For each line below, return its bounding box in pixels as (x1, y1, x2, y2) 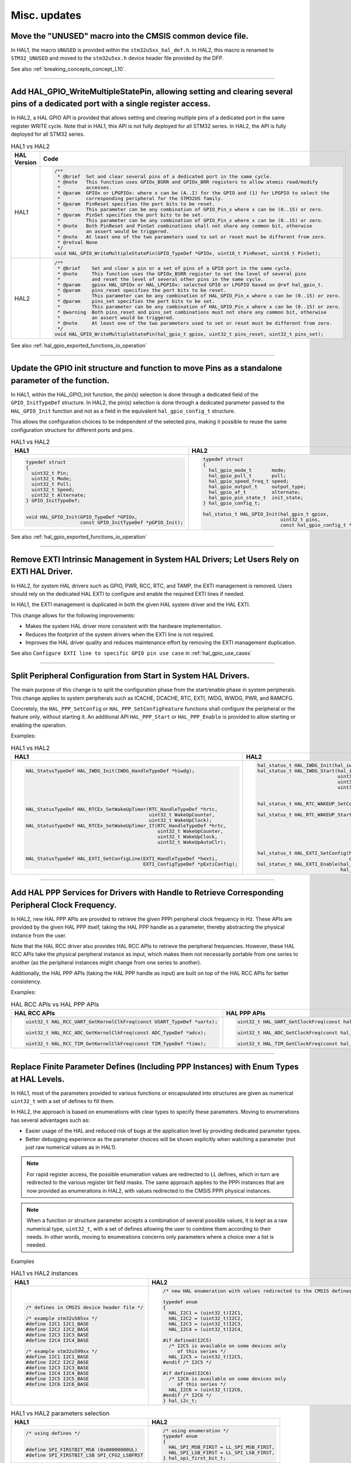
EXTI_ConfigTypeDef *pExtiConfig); (143, 861, 238, 867)
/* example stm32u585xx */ (25, 1315, 98, 1321)
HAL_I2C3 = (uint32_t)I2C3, (168, 1320, 243, 1327)
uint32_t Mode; (31, 475, 72, 482)
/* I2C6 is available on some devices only (168, 1375, 287, 1382)
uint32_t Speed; (31, 486, 75, 493)
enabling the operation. (11, 722, 67, 729)
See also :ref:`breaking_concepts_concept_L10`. (11, 65, 126, 73)
